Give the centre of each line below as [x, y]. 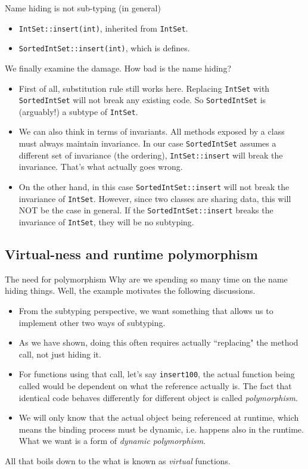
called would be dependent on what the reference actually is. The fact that [155, 386]
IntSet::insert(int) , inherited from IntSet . [103, 28]
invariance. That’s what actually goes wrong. [101, 167]
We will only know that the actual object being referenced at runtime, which [159, 417]
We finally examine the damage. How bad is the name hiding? [118, 68]
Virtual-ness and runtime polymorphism [131, 254]
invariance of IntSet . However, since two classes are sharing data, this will [155, 198]
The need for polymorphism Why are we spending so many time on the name [146, 279]
